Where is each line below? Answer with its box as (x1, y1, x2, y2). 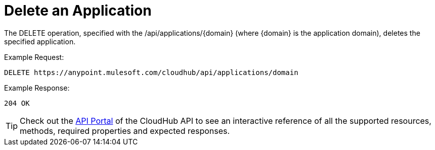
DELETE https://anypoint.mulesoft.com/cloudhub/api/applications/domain (4, 68, 298, 77)
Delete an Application (4, 2, 152, 19)
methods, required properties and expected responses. (20, 125, 230, 136)
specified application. (4, 37, 76, 46)
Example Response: (4, 83, 70, 92)
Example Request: (4, 52, 64, 61)
